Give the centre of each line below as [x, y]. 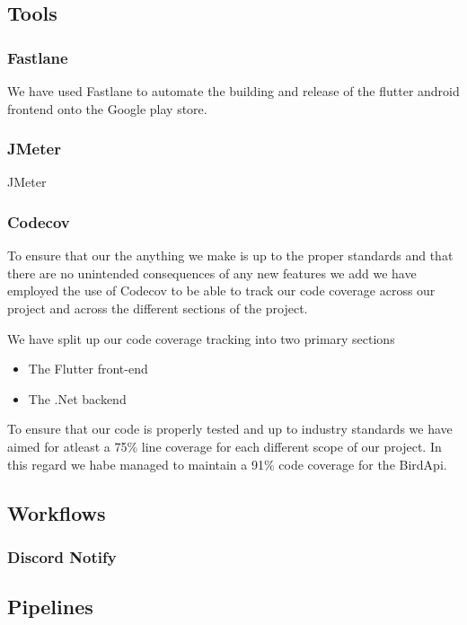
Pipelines [50, 607]
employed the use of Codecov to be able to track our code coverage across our [221, 290]
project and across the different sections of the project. [158, 308]
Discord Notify [62, 556]
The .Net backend [77, 398]
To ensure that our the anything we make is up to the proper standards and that [230, 255]
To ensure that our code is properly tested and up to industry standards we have [230, 429]
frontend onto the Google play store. [107, 108]
